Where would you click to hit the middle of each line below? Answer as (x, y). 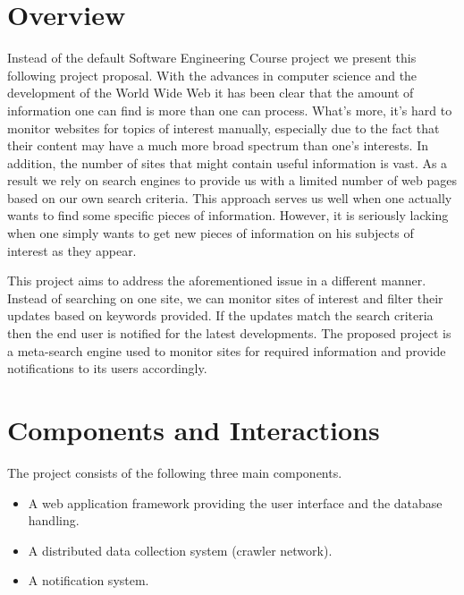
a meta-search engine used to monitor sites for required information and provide (227, 350)
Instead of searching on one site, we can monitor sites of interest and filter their (225, 297)
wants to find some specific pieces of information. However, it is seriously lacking (228, 215)
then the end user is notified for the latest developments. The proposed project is (229, 333)
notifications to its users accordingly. (107, 368)
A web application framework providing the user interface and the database (235, 502)
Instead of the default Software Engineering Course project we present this (212, 58)
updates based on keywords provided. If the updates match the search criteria (220, 315)
